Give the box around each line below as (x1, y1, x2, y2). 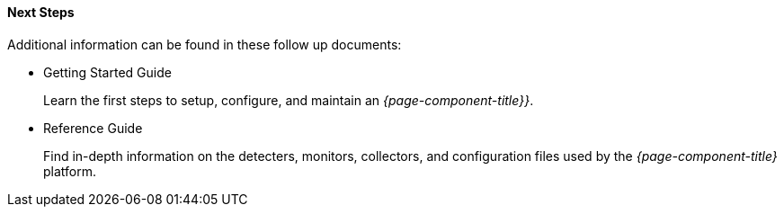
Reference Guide (43, 120, 143, 136)
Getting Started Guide (43, 64, 172, 80)
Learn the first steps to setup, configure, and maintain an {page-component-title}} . (43, 92, 534, 108)
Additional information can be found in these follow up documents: (7, 36, 402, 52)
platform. (43, 163, 97, 179)
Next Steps (7, 4, 75, 20)
